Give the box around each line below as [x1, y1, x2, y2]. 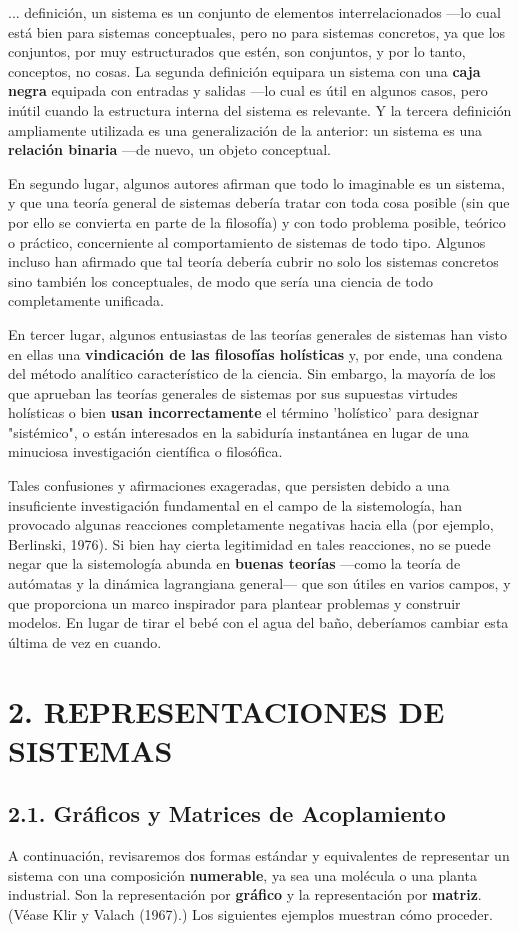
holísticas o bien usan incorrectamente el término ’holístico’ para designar [8, 402, 479, 423]
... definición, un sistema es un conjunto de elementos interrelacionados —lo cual [8, 2, 501, 22]
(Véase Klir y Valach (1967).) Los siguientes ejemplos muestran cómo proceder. [8, 903, 493, 924]
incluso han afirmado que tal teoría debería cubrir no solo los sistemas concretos [8, 251, 499, 272]
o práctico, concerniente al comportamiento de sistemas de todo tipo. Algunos [8, 231, 486, 252]
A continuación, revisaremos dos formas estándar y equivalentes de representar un [8, 845, 510, 866]
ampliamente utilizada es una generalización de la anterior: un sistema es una [8, 119, 483, 140]
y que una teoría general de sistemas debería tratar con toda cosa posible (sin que [8, 192, 510, 213]
